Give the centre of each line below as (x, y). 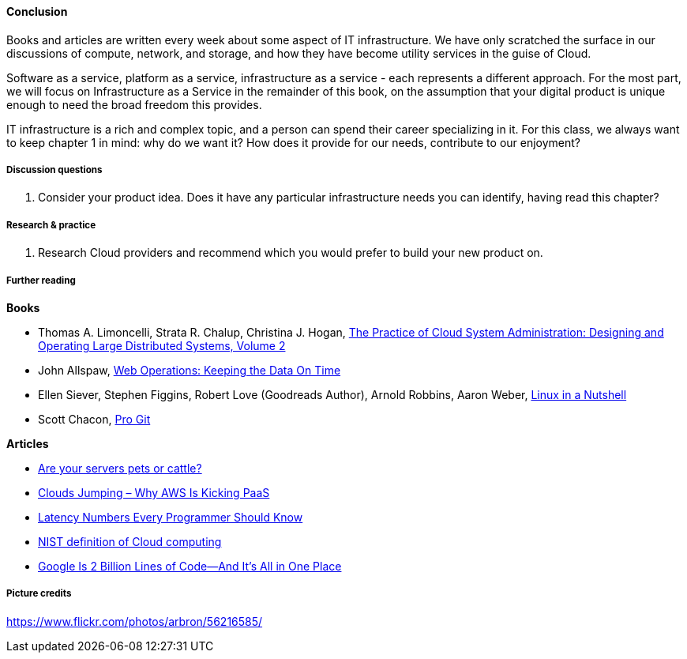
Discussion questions (54, 170)
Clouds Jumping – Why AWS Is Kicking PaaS (154, 492)
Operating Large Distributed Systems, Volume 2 (162, 345)
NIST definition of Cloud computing (130, 541)
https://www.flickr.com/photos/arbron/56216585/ (135, 621)
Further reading (41, 280)
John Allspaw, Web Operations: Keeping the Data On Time (190, 370)
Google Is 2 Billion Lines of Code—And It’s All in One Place (190, 566)
